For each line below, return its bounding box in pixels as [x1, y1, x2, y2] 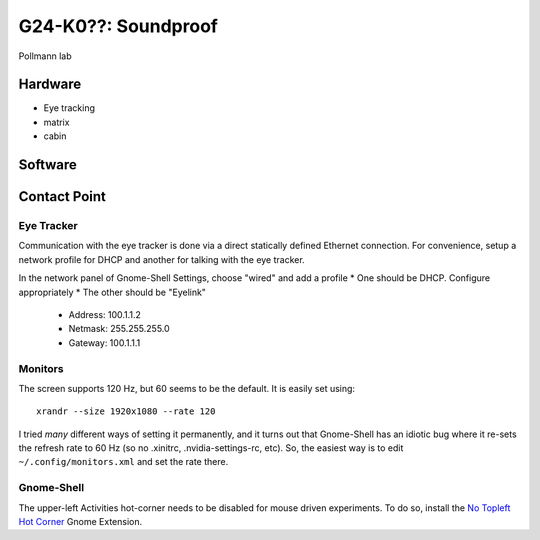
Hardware [18, 76, 82, 93]
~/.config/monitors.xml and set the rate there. [18, 456, 229, 468]
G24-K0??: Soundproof [18, 15, 219, 37]
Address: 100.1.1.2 [68, 308, 142, 320]
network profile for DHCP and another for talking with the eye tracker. [18, 253, 305, 265]
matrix [43, 116, 70, 128]
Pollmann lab [18, 50, 72, 62]
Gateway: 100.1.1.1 [68, 336, 141, 349]
